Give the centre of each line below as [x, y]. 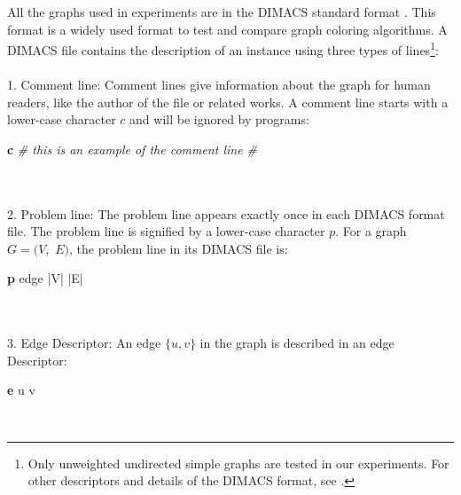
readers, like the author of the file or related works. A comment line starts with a [228, 102]
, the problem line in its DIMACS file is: [179, 248]
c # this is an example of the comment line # [133, 149]
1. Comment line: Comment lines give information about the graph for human [219, 85]
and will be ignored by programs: [219, 119]
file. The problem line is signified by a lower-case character [166, 231]
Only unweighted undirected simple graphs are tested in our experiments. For [238, 463]
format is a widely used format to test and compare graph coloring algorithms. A [227, 29]
